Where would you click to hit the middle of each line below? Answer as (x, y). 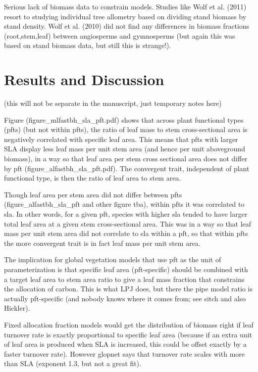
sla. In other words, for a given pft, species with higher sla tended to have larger (126, 214)
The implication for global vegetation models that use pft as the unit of (113, 259)
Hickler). (17, 308)
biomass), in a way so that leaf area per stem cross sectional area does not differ (126, 159)
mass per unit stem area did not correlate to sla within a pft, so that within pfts (126, 233)
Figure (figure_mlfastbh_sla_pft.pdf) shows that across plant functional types (124, 119)
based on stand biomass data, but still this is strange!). (88, 45)
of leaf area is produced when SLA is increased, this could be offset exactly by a (125, 344)
